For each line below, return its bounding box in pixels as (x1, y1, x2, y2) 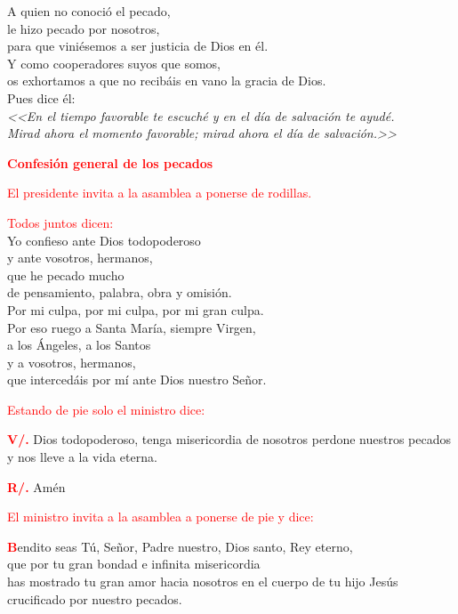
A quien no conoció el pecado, (7, 2, 171, 20)
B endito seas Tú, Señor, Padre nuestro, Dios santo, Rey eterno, (7, 537, 353, 555)
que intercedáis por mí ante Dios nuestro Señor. (7, 370, 267, 389)
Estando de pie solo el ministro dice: (7, 400, 205, 418)
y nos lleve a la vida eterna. (7, 448, 157, 466)
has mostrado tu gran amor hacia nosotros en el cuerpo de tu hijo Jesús (7, 572, 398, 591)
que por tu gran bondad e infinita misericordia (7, 554, 261, 573)
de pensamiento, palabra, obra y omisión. (7, 283, 232, 302)
